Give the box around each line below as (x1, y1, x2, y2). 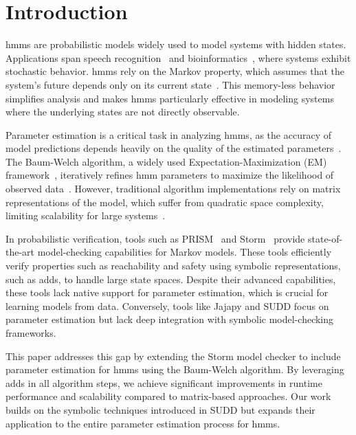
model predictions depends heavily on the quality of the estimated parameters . (5, 141, 342, 155)
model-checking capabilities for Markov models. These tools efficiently (37, 245, 332, 259)
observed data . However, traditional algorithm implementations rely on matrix (5, 181, 341, 196)
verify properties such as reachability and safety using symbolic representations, (5, 258, 341, 273)
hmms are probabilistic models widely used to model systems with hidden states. (5, 37, 346, 52)
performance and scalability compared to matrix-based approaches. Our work (5, 389, 331, 403)
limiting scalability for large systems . (5, 208, 166, 223)
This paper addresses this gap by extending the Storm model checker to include (5, 348, 341, 363)
